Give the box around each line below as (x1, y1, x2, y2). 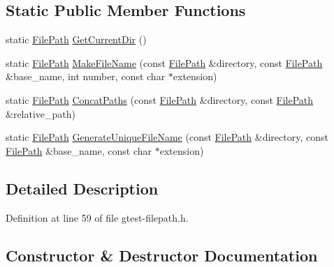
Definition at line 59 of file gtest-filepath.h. (6, 210, 189, 224)
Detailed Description (6, 177, 159, 199)
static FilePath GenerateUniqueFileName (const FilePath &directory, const (6, 130, 328, 144)
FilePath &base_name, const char (6, 143, 152, 158)
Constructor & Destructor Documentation (6, 244, 318, 266)
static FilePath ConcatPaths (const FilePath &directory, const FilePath (6, 92, 314, 107)
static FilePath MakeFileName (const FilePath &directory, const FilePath (6, 55, 323, 70)
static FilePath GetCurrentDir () (6, 32, 147, 47)
